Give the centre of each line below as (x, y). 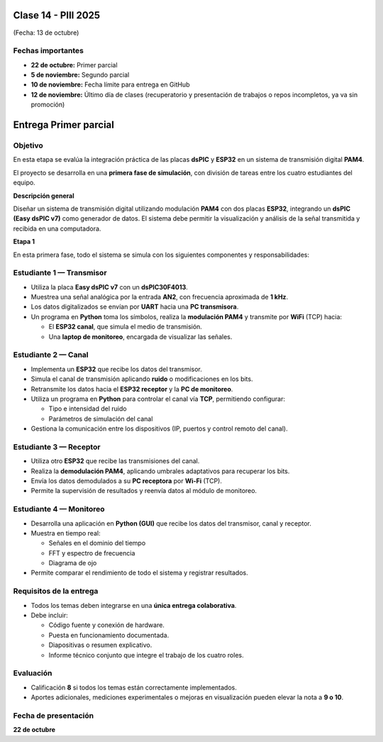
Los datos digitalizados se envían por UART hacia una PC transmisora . (135, 307)
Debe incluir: (49, 615)
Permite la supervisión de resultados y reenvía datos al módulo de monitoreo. (144, 491)
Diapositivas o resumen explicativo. (100, 645)
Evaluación (33, 673)
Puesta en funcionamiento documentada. (109, 635)
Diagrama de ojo (73, 563)
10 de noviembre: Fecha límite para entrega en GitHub (110, 84)
